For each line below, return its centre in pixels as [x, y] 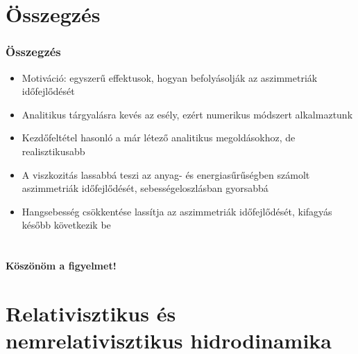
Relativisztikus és [91, 313]
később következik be [66, 225]
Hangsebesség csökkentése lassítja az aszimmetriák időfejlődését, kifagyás [177, 211]
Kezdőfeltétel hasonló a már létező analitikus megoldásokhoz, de [159, 138]
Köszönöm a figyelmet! [61, 266]
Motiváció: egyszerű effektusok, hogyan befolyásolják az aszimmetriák [170, 77]
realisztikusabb [53, 151]
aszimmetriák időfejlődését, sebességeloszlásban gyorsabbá [145, 188]
